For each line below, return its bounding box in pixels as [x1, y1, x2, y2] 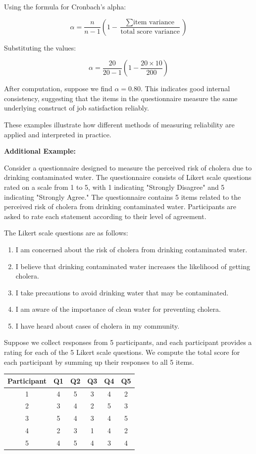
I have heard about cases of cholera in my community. [15, 320, 180, 331]
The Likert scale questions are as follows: [4, 227, 128, 238]
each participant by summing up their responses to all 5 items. [4, 356, 194, 367]
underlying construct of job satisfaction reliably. [4, 103, 149, 113]
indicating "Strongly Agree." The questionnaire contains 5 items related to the [4, 191, 241, 202]
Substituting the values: [4, 42, 76, 53]
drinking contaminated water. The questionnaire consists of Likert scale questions [4, 172, 252, 182]
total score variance [120, 28, 180, 36]
